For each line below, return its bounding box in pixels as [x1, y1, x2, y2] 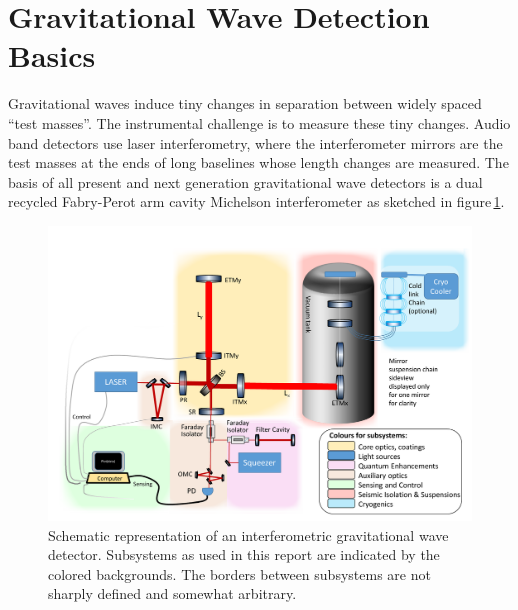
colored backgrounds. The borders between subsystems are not [48, 563, 431, 584]
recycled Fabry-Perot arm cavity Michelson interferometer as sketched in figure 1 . [8, 191, 505, 212]
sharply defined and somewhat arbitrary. [48, 583, 297, 604]
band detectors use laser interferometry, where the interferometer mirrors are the [8, 132, 503, 153]
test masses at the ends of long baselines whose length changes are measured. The [8, 152, 509, 173]
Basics [8, 35, 96, 76]
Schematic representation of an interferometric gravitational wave [48, 524, 449, 545]
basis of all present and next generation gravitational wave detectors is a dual [8, 171, 483, 192]
